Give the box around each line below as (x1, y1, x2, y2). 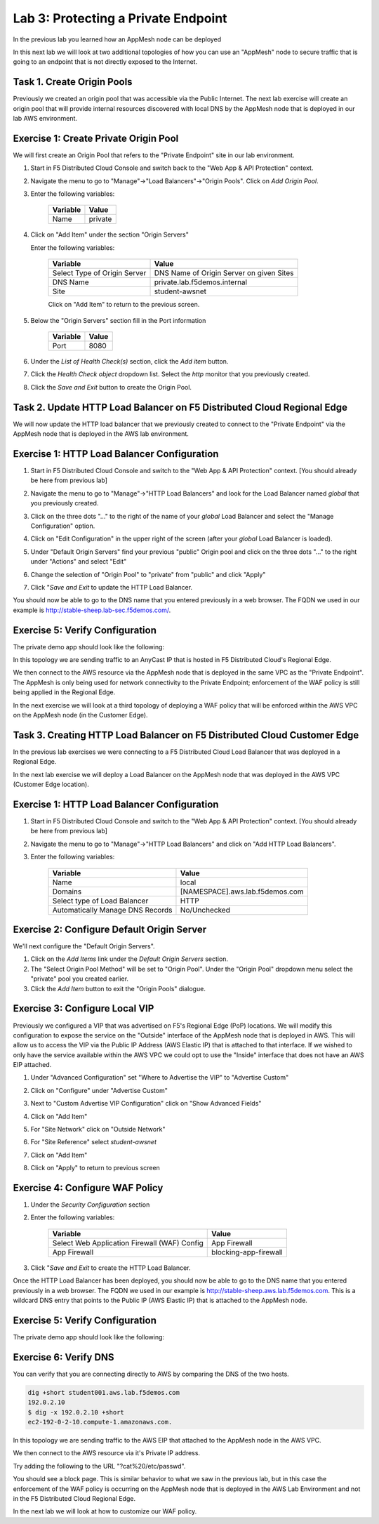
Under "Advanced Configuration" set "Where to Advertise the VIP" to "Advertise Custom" (30, 1073, 289, 1082)
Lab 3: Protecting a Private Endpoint (13, 11, 227, 26)
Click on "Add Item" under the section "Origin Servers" (30, 230, 189, 239)
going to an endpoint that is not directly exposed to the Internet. (13, 58, 198, 66)
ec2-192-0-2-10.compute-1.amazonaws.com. (27, 1418, 173, 1426)
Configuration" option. (30, 522, 95, 530)
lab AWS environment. (13, 114, 77, 123)
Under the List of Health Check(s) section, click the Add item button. (30, 357, 229, 366)
